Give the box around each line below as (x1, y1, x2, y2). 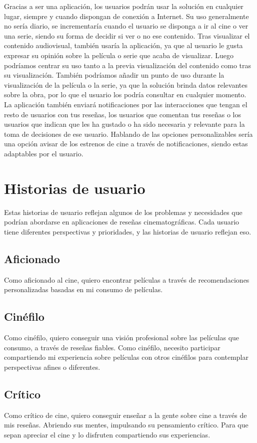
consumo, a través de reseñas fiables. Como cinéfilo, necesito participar (4, 342, 220, 352)
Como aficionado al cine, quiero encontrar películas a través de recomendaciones (4, 274, 249, 285)
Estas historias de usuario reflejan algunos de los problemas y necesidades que (4, 206, 242, 217)
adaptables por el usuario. (4, 148, 83, 158)
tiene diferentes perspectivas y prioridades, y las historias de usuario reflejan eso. (4, 226, 251, 237)
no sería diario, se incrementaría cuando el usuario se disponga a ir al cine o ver (4, 21, 248, 31)
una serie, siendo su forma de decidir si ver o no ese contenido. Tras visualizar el (4, 30, 250, 41)
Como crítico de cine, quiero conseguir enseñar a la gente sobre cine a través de (4, 409, 247, 420)
